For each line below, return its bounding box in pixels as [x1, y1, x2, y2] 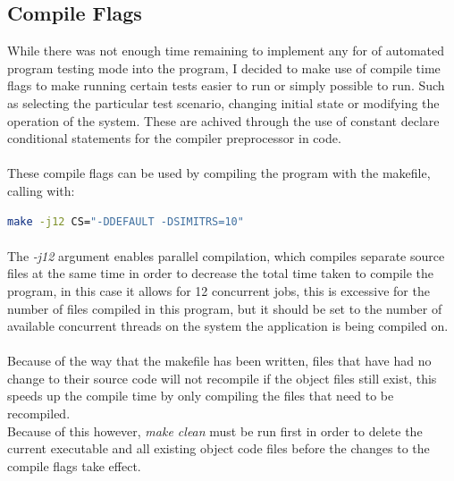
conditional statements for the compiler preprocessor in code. [7, 129, 341, 148]
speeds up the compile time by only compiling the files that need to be [7, 386, 394, 405]
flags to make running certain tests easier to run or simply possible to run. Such [7, 76, 445, 95]
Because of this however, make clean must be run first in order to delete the [7, 421, 423, 440]
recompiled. [7, 404, 71, 423]
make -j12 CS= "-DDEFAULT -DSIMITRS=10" [7, 215, 244, 228]
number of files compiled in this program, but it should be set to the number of [7, 299, 442, 317]
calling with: [7, 181, 75, 199]
